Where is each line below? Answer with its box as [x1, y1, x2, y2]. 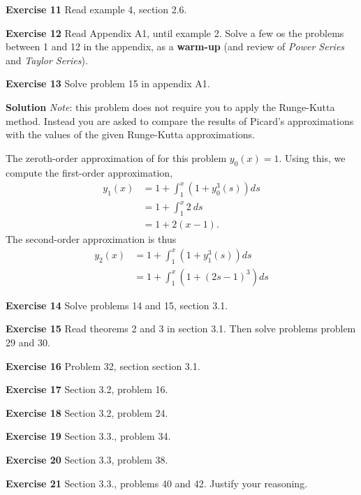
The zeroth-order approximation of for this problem [6, 150, 227, 165]
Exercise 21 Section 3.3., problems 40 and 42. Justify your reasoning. [6, 475, 308, 490]
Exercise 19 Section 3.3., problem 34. [6, 429, 171, 443]
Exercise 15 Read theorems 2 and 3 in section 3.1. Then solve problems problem [6, 321, 356, 336]
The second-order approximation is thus [6, 232, 177, 246]
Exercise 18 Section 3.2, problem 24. [6, 405, 168, 420]
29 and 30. [6, 334, 50, 349]
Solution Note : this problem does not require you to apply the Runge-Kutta [6, 99, 335, 114]
